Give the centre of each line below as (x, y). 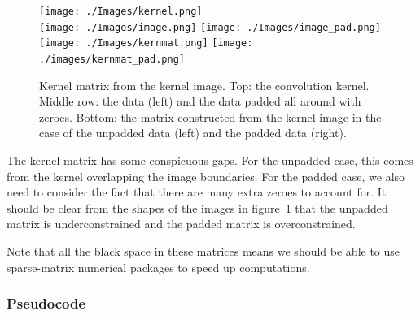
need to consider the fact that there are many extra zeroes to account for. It (197, 192)
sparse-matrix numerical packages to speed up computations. (158, 267)
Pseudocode (46, 303)
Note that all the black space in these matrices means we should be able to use (203, 250)
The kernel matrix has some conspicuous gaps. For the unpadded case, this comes (210, 160)
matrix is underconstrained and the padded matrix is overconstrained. (181, 224)
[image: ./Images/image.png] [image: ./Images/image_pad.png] (210, 27)
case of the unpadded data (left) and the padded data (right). (193, 133)
